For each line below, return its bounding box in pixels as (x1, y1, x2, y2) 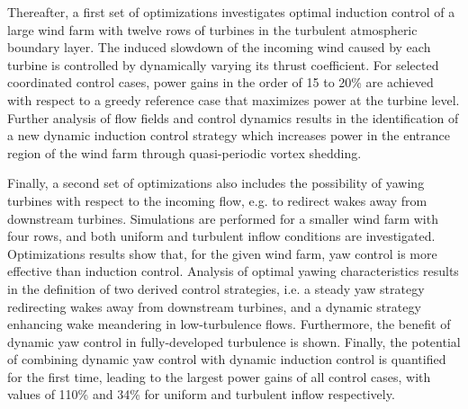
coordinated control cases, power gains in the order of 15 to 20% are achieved (7, 73, 434, 92)
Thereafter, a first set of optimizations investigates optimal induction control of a (7, 3, 455, 21)
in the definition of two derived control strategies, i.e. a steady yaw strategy (7, 279, 425, 298)
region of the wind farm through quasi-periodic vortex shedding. (7, 143, 362, 162)
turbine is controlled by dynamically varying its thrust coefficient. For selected (7, 55, 439, 74)
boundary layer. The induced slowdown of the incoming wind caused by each (7, 38, 431, 57)
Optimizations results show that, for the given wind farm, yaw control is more (7, 244, 437, 262)
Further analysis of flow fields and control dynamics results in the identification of (7, 108, 459, 127)
